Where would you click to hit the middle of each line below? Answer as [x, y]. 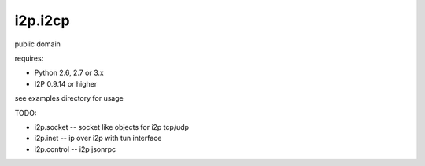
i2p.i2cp [42, 20]
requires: [29, 58]
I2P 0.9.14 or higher [66, 83]
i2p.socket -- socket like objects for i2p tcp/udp [111, 127]
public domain [37, 44]
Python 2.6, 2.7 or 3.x [69, 73]
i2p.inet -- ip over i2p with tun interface [98, 138]
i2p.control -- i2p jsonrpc [75, 149]
